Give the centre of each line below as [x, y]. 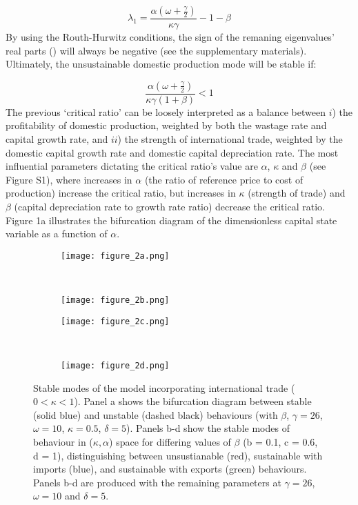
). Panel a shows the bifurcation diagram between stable [193, 401]
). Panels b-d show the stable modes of [208, 428]
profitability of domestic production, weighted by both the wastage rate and [166, 125]
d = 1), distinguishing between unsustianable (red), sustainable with [178, 455]
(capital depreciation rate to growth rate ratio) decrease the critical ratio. [169, 206]
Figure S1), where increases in [69, 179]
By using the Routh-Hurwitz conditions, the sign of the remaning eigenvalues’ [170, 37]
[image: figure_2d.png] [115, 365]
